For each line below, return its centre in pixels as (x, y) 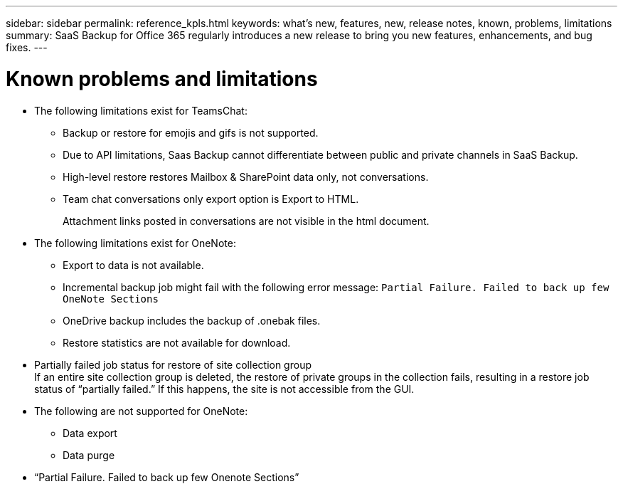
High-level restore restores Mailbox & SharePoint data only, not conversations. (246, 177)
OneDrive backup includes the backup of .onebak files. (192, 320)
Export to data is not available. (133, 265)
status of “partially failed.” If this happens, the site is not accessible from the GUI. (224, 389)
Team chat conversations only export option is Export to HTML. (211, 199)
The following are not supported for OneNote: (141, 411)
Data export (90, 433)
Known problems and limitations (162, 79)
